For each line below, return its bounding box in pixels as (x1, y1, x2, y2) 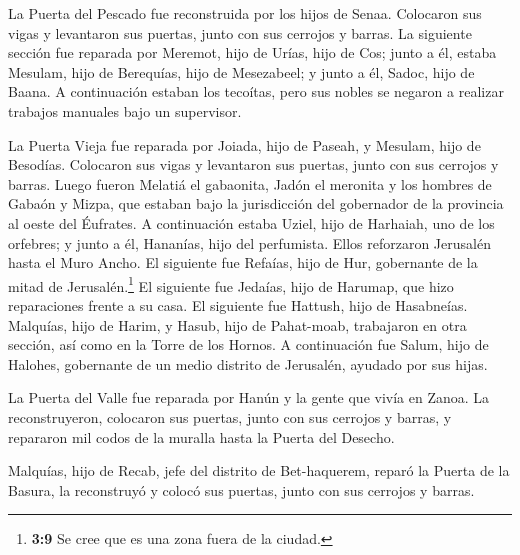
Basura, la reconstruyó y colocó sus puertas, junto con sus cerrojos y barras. (8, 479, 475, 500)
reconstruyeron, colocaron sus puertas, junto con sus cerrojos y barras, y (8, 406, 452, 427)
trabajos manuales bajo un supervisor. (8, 100, 242, 121)
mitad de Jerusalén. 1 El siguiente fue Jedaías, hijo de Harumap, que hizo (8, 272, 454, 296)
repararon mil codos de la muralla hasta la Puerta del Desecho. (8, 426, 395, 447)
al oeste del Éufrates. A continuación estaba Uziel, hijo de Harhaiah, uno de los (8, 212, 495, 233)
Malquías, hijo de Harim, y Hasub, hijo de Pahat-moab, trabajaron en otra (8, 314, 467, 335)
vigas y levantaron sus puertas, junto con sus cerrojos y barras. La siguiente (8, 22, 472, 43)
